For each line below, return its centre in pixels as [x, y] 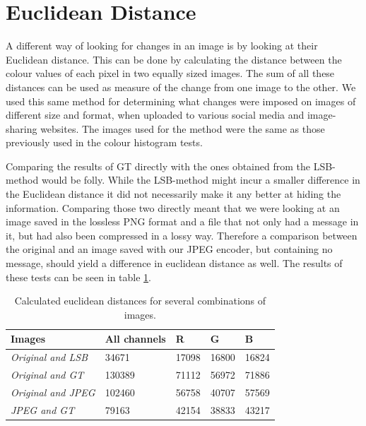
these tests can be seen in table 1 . [78, 277]
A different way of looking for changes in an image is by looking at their [162, 46]
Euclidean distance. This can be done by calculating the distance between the [174, 59]
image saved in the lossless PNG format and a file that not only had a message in [182, 221]
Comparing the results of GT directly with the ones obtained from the [158, 166]
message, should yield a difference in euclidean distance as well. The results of [174, 263]
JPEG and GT [43, 409]
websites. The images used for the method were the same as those [183, 128]
